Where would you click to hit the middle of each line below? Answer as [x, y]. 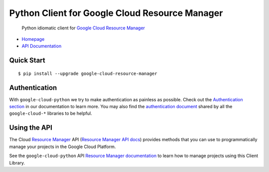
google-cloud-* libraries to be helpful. [51, 113]
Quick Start [27, 61]
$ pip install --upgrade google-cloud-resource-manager [88, 73]
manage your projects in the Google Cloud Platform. [63, 147]
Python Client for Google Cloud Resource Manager [116, 13]
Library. [17, 163]
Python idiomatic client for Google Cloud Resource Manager [83, 28]
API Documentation [42, 46]
